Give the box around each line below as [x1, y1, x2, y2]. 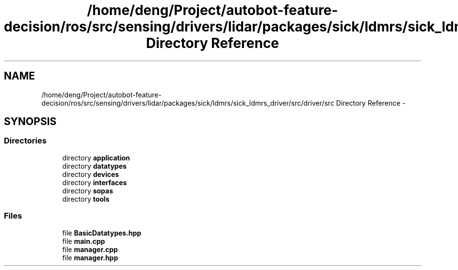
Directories [4, 136, 47, 146]
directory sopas [62, 186, 114, 195]
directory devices [62, 170, 119, 178]
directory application [62, 153, 130, 162]
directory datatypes [62, 161, 127, 170]
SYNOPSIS [4, 115, 57, 128]
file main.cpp [62, 237, 105, 245]
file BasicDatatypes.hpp [62, 228, 142, 237]
